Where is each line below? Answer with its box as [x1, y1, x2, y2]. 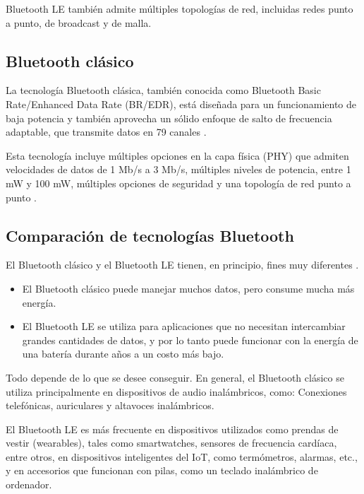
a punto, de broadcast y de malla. [6, 15, 152, 30]
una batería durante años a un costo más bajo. [22, 346, 224, 361]
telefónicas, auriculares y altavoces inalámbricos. [6, 398, 214, 413]
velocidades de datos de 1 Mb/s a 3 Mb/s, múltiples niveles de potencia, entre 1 [6, 162, 351, 177]
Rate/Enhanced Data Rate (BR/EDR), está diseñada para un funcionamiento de [6, 96, 357, 111]
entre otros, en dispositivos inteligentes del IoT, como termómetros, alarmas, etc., [6, 449, 358, 464]
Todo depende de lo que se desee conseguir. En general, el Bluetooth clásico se [6, 370, 344, 384]
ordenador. [6, 477, 52, 492]
